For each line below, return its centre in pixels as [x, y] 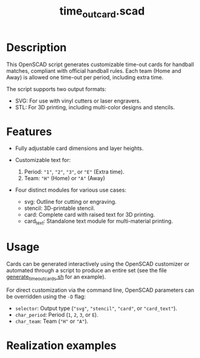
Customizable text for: [43, 160]
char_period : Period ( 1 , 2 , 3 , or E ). [57, 315]
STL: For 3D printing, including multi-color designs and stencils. [95, 107]
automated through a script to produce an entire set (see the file [87, 271]
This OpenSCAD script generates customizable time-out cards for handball [100, 64]
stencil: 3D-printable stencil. [60, 208]
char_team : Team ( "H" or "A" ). [52, 321]
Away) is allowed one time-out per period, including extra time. [85, 77]
